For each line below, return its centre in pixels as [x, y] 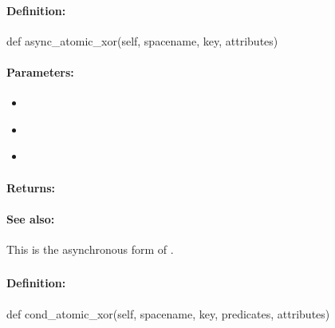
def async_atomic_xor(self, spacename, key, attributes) [142, 40]
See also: [31, 218]
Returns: [31, 187]
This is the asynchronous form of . [90, 249]
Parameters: [40, 71]
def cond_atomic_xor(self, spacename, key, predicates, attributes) [168, 313]
